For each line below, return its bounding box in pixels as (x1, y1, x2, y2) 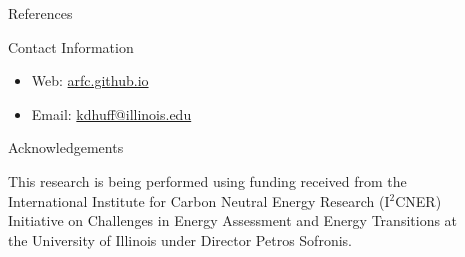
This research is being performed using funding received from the (8, 170, 407, 191)
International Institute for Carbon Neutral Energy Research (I (8, 190, 390, 211)
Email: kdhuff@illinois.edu (31, 103, 192, 124)
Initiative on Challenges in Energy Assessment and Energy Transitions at (8, 210, 458, 231)
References (8, 3, 73, 23)
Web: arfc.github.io (31, 70, 149, 91)
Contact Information (8, 36, 134, 57)
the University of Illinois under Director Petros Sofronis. (8, 229, 352, 250)
